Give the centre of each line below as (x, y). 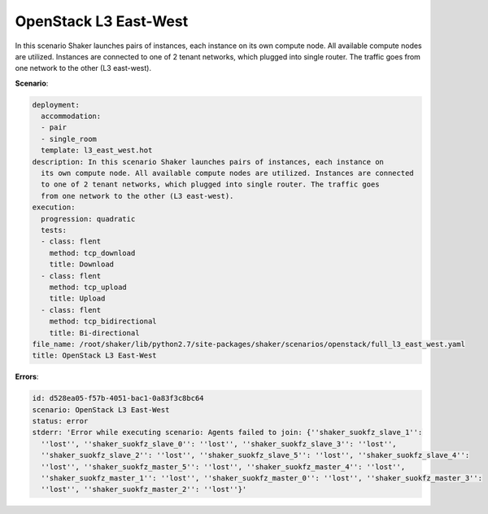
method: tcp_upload (88, 287)
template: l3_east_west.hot (97, 150)
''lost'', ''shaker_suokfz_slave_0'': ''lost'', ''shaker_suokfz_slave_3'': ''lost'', (219, 444)
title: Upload (77, 299)
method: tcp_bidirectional (103, 321)
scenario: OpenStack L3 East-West (101, 410)
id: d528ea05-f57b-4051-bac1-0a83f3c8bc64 (118, 398)
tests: (54, 230)
